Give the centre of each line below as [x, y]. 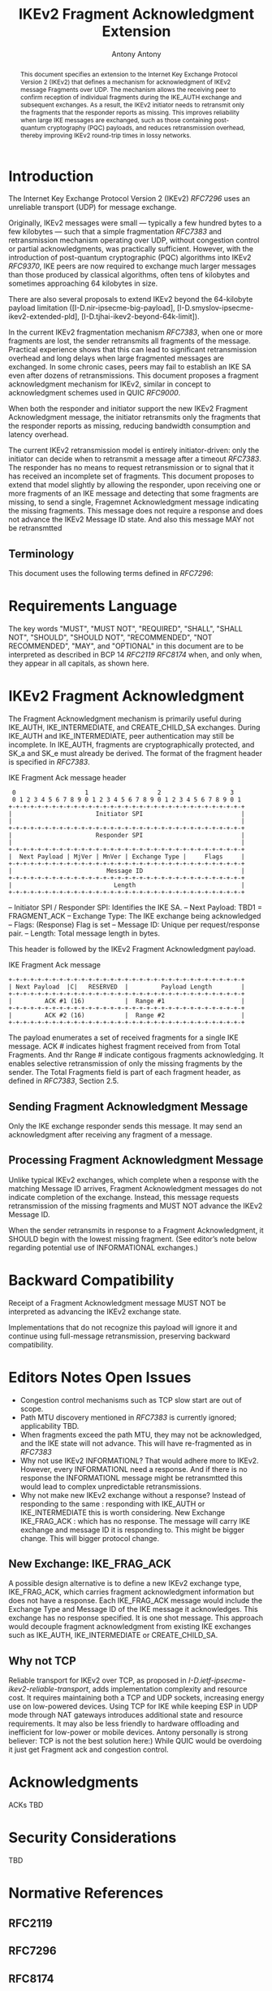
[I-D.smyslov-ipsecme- [215, 308]
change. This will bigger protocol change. [90, 1538]
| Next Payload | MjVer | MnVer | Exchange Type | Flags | [127, 857]
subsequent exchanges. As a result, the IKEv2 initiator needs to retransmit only [132, 105]
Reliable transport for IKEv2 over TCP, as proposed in [97, 1680]
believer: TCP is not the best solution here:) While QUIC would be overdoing [135, 1741]
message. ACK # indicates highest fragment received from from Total [125, 1046]
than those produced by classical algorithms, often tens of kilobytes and [129, 275]
